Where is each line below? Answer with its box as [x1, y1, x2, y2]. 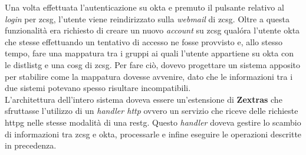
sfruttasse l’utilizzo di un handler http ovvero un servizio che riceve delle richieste [5, 105, 298, 117]
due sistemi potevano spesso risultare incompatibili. [5, 82, 191, 94]
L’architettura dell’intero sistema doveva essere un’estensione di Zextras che [5, 93, 282, 105]
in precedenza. [5, 139, 57, 151]
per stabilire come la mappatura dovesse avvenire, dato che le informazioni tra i [5, 70, 293, 82]
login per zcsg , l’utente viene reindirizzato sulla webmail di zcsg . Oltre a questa [5, 12, 289, 25]
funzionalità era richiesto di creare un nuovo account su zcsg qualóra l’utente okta [5, 24, 300, 36]
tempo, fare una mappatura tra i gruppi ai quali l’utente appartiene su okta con [5, 47, 294, 59]
